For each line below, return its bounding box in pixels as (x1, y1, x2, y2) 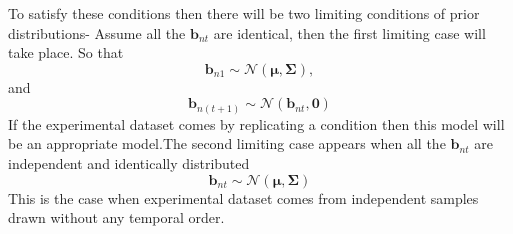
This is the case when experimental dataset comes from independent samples (8, 187, 479, 208)
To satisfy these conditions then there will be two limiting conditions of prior (8, 3, 480, 23)
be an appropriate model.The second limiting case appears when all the (8, 133, 446, 154)
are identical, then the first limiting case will (213, 22, 486, 43)
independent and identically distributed (8, 153, 250, 174)
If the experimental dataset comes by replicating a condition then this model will (8, 113, 505, 134)
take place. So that (8, 42, 124, 63)
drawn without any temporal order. (8, 207, 225, 228)
